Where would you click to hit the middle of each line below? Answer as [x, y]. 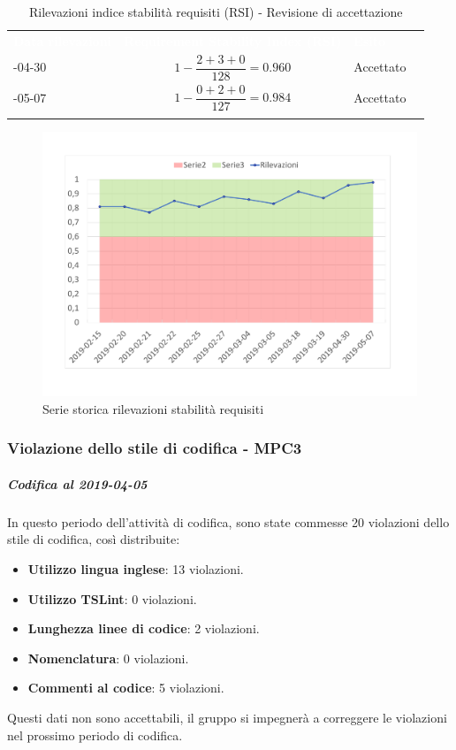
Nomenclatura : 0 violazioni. [108, 658]
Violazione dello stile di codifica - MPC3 [155, 448]
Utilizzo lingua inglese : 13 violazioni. [136, 568]
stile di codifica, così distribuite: [94, 539]
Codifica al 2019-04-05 [77, 483]
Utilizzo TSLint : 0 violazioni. [112, 598]
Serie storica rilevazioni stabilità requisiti [153, 408]
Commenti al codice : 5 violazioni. [126, 688]
